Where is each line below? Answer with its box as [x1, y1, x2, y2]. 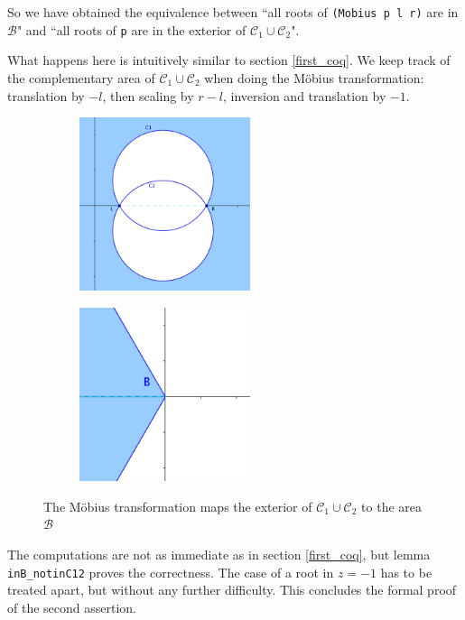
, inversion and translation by [222, 86, 386, 105]
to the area [361, 496, 423, 515]
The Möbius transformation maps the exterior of [43, 496, 312, 515]
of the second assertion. [7, 597, 136, 616]
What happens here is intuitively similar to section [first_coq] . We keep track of [7, 51, 451, 69]
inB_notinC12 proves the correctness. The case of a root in [7, 562, 334, 581]
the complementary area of [7, 68, 155, 87]
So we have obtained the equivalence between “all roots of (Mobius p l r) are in [7, 3, 459, 21]
